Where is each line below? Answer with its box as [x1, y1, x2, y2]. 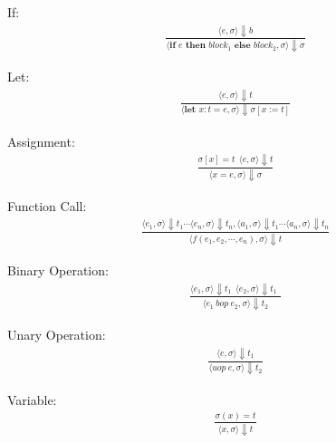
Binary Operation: [7, 261, 109, 279]
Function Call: [7, 196, 87, 215]
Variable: [7, 390, 57, 409]
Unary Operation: [7, 325, 106, 344]
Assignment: [7, 131, 75, 150]
